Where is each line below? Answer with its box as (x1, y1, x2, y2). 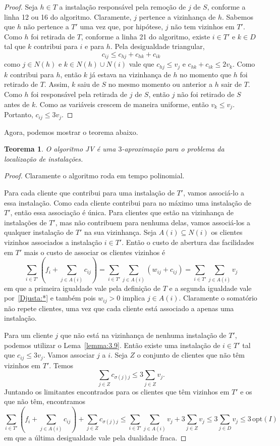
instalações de (4, 217, 47, 227)
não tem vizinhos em (171, 21, 235, 32)
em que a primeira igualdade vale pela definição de (4, 282, 161, 293)
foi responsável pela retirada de (31, 89, 128, 100)
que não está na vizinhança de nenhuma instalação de (60, 330, 227, 340)
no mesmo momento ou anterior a (108, 79, 213, 89)
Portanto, (4, 109, 33, 120)
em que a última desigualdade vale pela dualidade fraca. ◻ (4, 432, 187, 442)
